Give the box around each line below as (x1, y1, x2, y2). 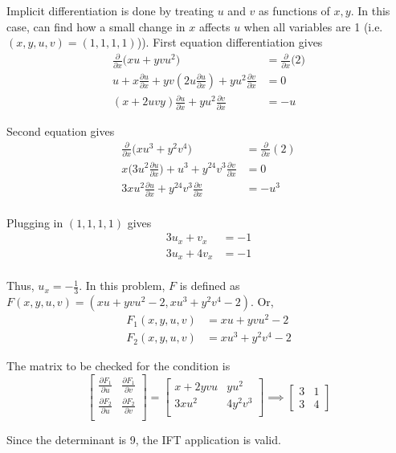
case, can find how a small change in (6, 18, 186, 35)
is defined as (179, 277, 240, 294)
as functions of (259, 2, 330, 18)
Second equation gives (6, 122, 115, 139)
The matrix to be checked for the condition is (6, 357, 231, 374)
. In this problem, (79, 277, 165, 294)
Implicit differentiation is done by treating (6, 2, 214, 18)
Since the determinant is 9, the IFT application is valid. (6, 431, 281, 448)
